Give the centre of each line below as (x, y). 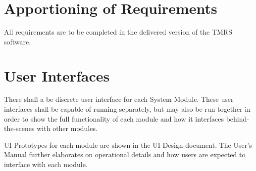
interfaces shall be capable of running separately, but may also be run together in (127, 109)
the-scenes (19, 128)
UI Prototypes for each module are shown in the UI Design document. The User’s (128, 145)
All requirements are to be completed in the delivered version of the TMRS (118, 32)
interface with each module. (46, 164)
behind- (237, 118)
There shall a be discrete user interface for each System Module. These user (119, 99)
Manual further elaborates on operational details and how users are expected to (125, 154)
